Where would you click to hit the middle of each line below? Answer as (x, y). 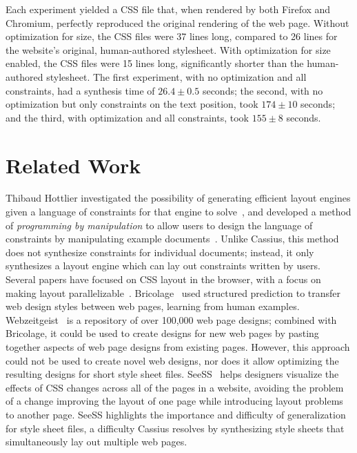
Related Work (73, 165)
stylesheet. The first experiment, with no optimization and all (176, 76)
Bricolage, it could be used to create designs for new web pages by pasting (162, 333)
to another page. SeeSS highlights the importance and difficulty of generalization (176, 414)
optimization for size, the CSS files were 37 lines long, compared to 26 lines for (172, 36)
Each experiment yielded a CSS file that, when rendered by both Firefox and (168, 9)
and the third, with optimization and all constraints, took (127, 117)
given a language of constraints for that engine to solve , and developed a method (178, 212)
